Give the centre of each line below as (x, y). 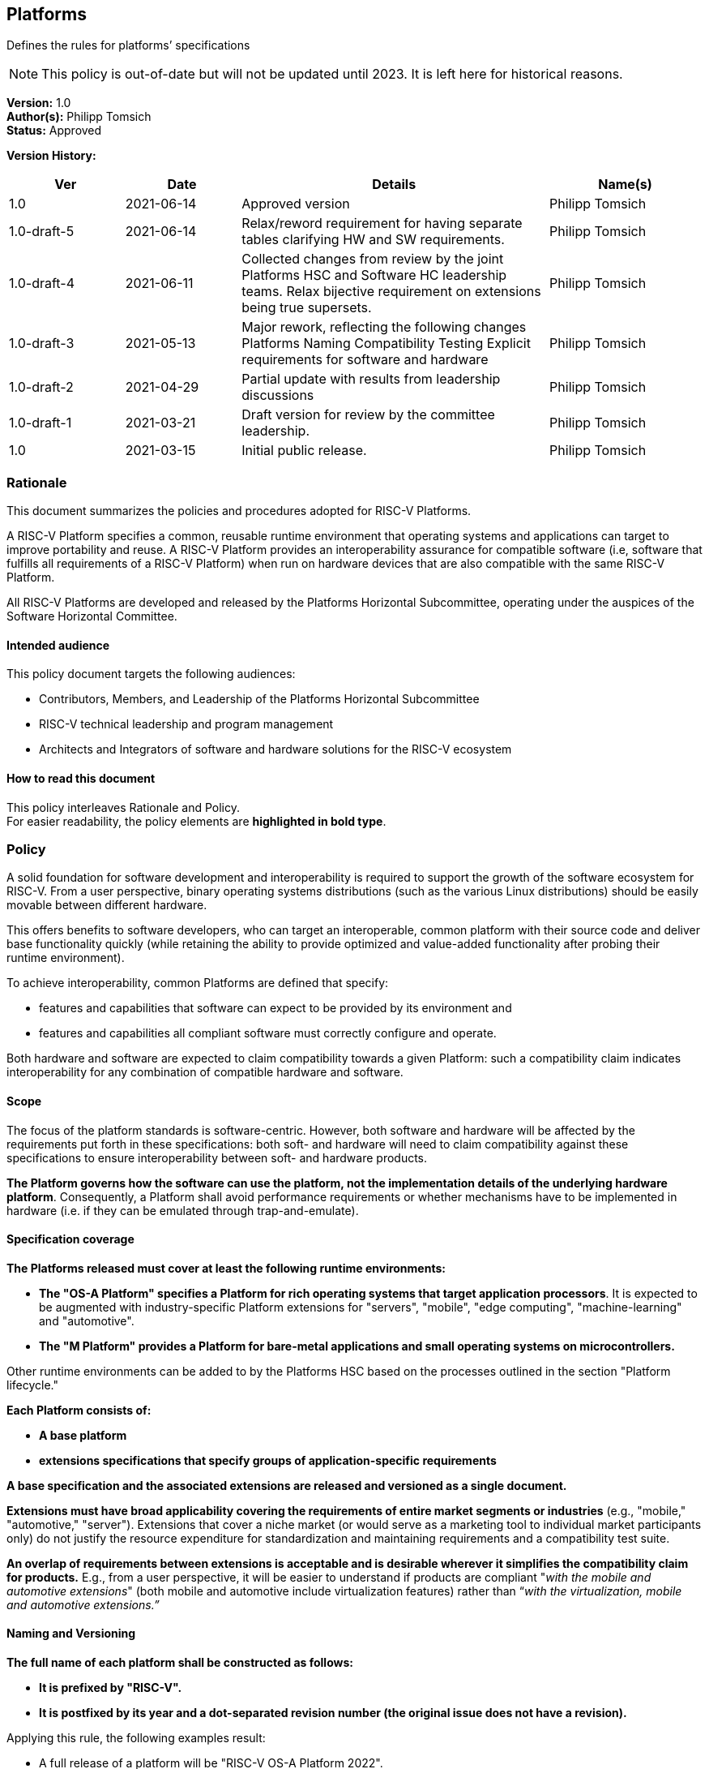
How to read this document (81, 778)
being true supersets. (307, 308)
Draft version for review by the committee (368, 415)
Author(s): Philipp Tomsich (79, 117)
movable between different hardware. (107, 905)
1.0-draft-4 (42, 283)
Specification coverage (70, 1239)
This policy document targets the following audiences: (151, 674)
